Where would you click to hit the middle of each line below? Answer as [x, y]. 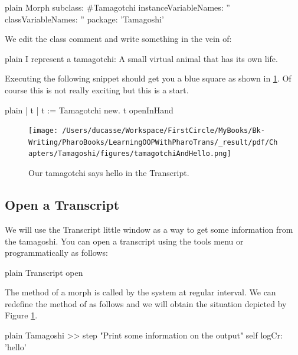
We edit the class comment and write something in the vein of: [118, 39]
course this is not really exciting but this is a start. [97, 89]
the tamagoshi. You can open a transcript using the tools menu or [124, 241]
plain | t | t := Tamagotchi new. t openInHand [89, 110]
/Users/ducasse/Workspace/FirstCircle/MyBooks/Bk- [163, 131]
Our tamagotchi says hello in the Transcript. [109, 173]
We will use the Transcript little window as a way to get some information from [149, 229]
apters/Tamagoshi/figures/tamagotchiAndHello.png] [130, 154]
